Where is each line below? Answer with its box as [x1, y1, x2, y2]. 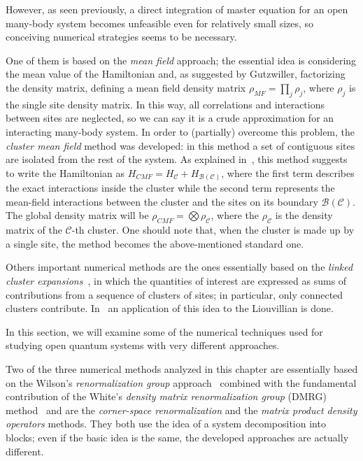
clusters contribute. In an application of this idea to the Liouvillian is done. [6, 301, 334, 315]
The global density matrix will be [6, 208, 149, 222]
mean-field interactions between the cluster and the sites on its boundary [6, 194, 318, 208]
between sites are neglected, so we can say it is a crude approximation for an [6, 111, 334, 125]
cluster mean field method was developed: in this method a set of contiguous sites [6, 138, 355, 153]
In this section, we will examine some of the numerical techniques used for [6, 324, 323, 339]
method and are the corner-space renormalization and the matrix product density [6, 402, 357, 417]
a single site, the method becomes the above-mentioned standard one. [6, 236, 304, 250]
